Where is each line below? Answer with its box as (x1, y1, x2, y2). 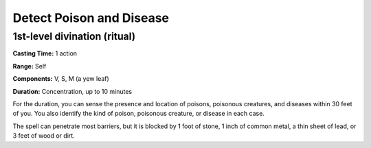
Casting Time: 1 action (12, 49, 78, 58)
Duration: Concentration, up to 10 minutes (12, 87, 133, 95)
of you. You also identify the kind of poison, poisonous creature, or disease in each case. (12, 110, 265, 118)
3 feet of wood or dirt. (12, 132, 75, 140)
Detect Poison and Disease (12, 10, 170, 25)
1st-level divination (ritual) (12, 30, 136, 42)
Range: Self (12, 62, 47, 70)
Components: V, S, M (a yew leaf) (12, 75, 109, 83)
